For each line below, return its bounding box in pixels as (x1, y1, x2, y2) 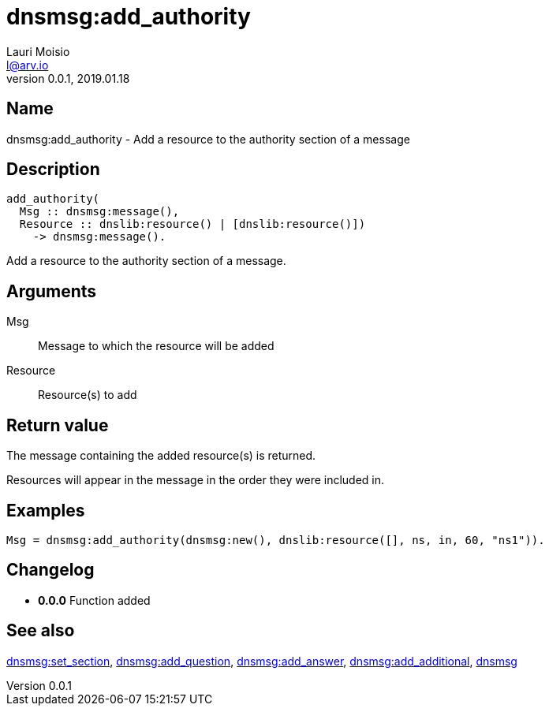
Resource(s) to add (38, 388, 137, 402)
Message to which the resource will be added (38, 339, 274, 353)
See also (6, 621, 75, 641)
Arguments (6, 281, 97, 301)
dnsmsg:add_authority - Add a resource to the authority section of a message (6, 132, 410, 146)
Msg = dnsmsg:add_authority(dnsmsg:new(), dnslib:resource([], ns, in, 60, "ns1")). (6, 533, 545, 546)
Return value (6, 415, 109, 435)
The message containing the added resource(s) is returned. (6, 449, 316, 463)
